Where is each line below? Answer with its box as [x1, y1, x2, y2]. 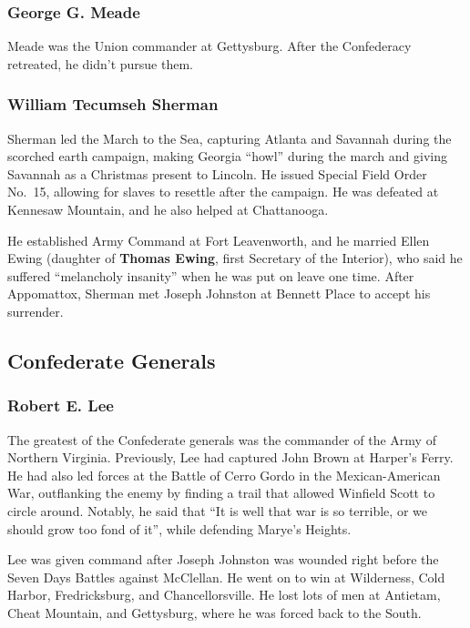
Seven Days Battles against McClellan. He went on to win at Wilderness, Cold [7, 567, 445, 586]
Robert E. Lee [7, 394, 114, 417]
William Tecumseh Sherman [7, 93, 219, 116]
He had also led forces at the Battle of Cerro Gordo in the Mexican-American [7, 465, 441, 484]
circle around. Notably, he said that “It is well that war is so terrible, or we [7, 501, 427, 520]
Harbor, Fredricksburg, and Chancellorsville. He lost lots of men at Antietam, [7, 585, 441, 604]
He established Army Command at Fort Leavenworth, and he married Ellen [7, 230, 430, 249]
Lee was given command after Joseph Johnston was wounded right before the [7, 550, 439, 569]
